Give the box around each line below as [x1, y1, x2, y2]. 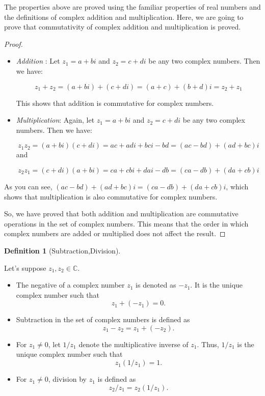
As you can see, [4, 181, 52, 191]
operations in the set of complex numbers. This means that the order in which [4, 218, 249, 229]
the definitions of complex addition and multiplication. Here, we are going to [4, 11, 244, 22]
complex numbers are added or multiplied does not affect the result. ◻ [4, 228, 226, 239]
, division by [48, 374, 87, 384]
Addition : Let [16, 55, 60, 66]
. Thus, [197, 338, 219, 349]
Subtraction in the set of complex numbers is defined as [16, 314, 190, 325]
